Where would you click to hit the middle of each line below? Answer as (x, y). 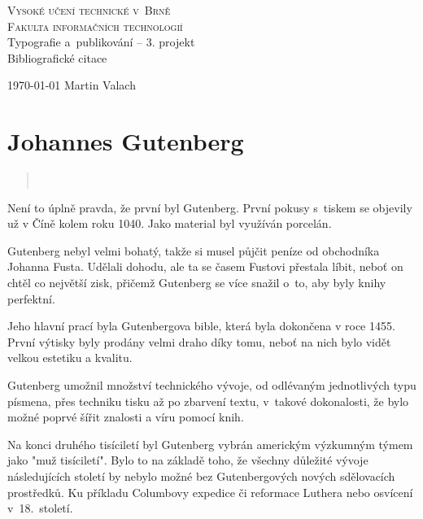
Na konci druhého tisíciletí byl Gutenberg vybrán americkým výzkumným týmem (210, 444)
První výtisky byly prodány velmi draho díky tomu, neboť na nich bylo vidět (199, 341)
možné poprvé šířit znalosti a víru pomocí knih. (126, 417)
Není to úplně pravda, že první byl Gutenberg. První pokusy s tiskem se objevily (210, 207)
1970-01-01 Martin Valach (72, 85)
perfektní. (31, 298)
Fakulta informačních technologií (95, 26)
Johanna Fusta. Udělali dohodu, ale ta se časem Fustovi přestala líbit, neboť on (205, 266)
